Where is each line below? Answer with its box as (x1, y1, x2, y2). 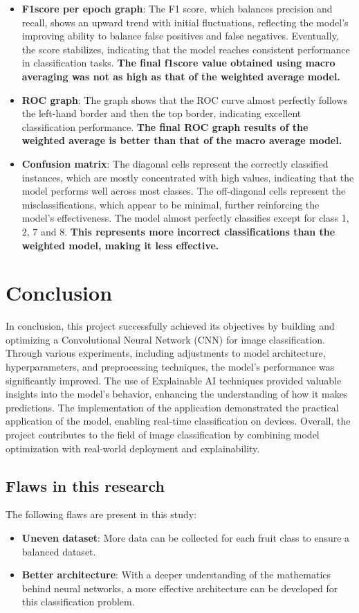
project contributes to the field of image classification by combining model (6, 427, 320, 441)
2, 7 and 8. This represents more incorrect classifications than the (21, 224, 335, 238)
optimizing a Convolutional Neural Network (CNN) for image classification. (6, 332, 325, 346)
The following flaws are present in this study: (6, 507, 197, 522)
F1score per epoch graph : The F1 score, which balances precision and (21, 1, 333, 15)
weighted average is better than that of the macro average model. (21, 133, 342, 148)
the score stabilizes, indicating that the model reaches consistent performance (21, 42, 350, 56)
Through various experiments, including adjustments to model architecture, (6, 346, 326, 360)
